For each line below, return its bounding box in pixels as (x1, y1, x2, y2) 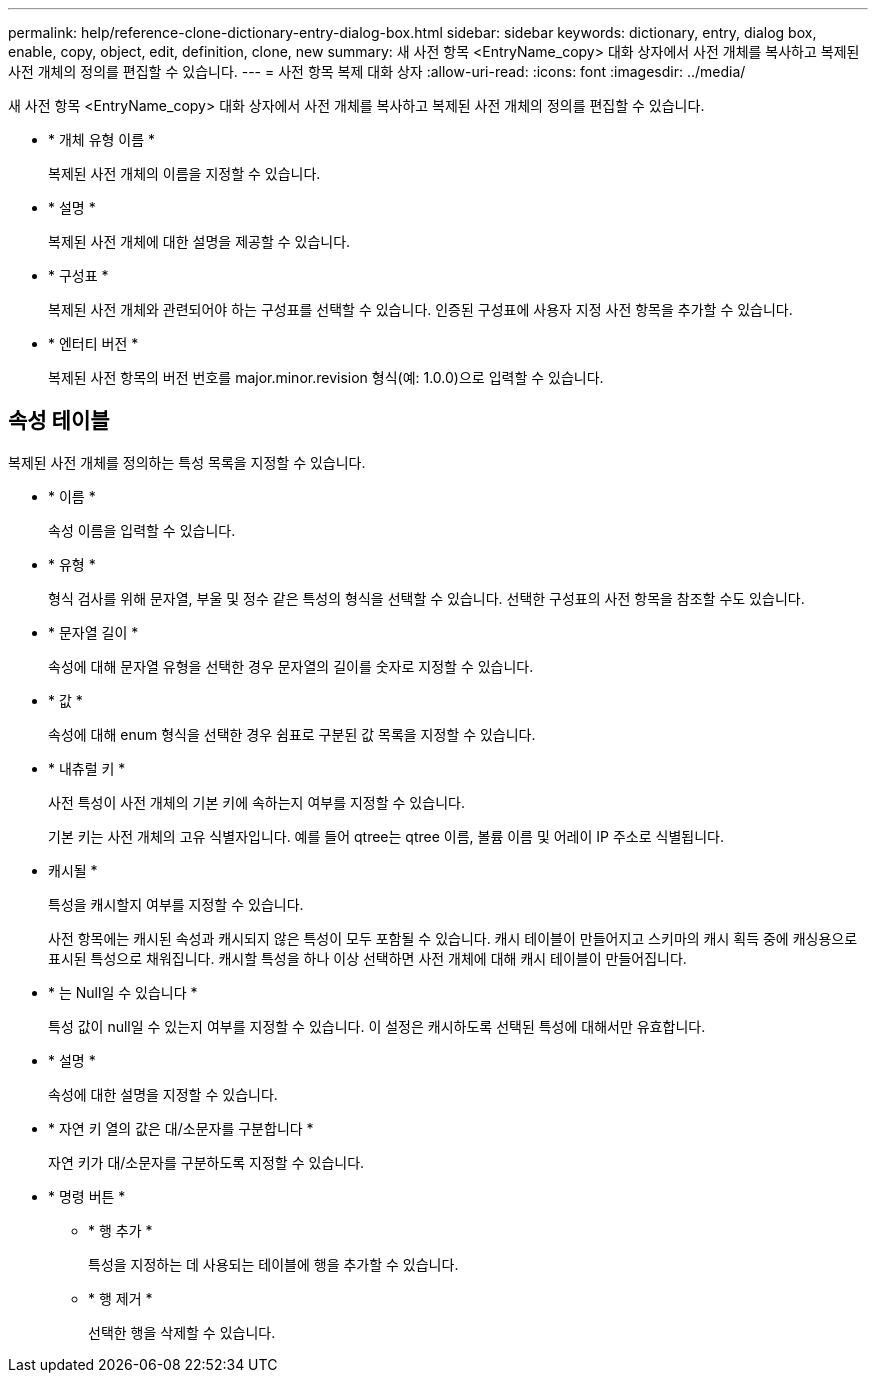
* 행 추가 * (88, 1221, 153, 1239)
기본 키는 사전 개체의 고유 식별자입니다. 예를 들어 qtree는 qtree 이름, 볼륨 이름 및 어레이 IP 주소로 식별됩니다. (48, 827, 724, 845)
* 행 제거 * (88, 1289, 153, 1307)
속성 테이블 (8, 408, 110, 434)
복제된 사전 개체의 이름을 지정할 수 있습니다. (48, 165, 321, 182)
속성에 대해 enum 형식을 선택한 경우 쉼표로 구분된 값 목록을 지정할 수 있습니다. (48, 725, 536, 743)
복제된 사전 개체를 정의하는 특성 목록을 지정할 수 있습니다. (8, 453, 366, 471)
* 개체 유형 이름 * (48, 131, 156, 148)
